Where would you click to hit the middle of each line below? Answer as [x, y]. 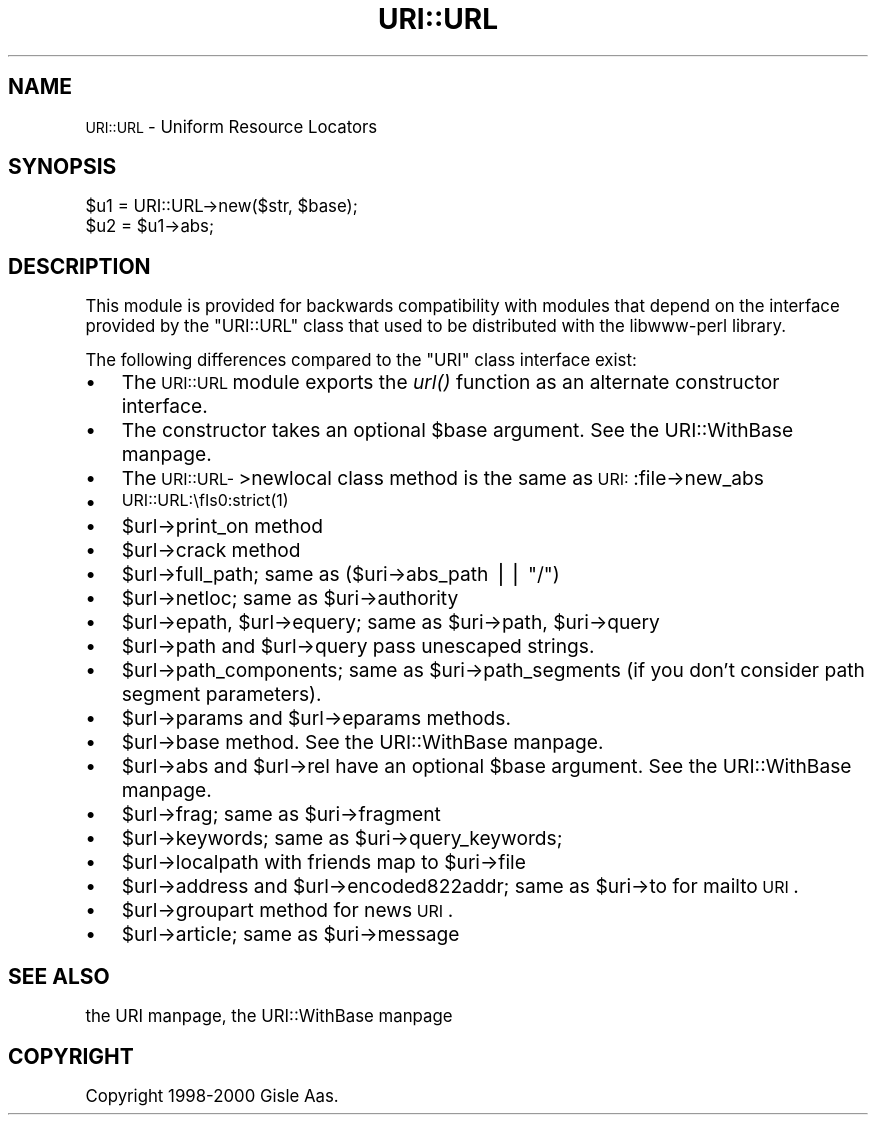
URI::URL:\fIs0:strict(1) [205, 500]
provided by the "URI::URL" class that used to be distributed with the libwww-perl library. [436, 326]
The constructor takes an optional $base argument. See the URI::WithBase [457, 430]
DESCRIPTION [79, 266]
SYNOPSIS [62, 167]
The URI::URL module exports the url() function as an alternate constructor [450, 382]
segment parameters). [221, 694]
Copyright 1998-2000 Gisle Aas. [212, 1095]
